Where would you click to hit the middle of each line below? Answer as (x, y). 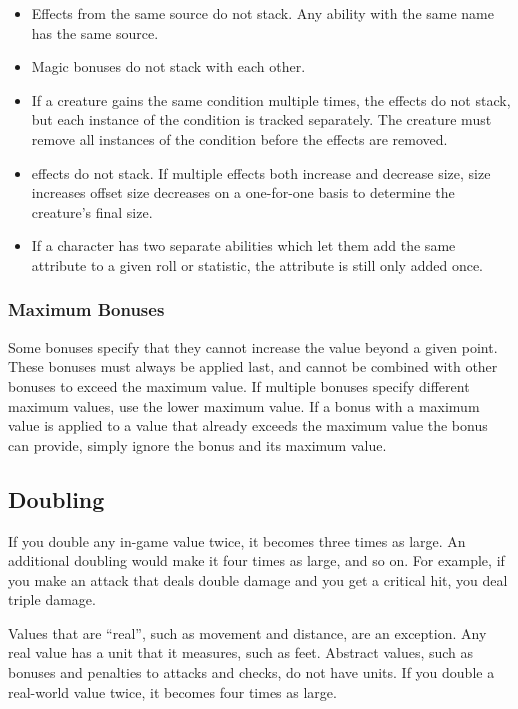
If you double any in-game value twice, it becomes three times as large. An (237, 540)
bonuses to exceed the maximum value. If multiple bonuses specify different (239, 385)
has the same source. (95, 32)
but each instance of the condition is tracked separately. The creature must (261, 119)
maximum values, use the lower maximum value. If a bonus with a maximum (244, 405)
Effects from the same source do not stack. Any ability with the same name (262, 13)
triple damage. (52, 599)
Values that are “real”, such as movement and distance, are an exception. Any (247, 632)
